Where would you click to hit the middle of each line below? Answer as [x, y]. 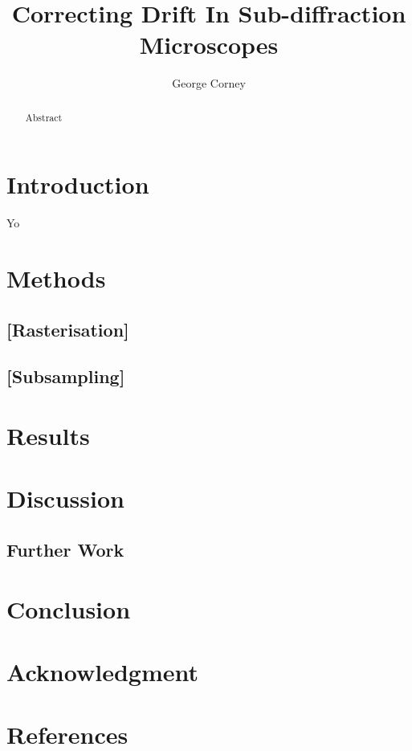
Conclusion [69, 608]
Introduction [78, 184]
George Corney [209, 83]
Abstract [44, 117]
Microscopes [209, 45]
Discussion [65, 498]
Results [48, 436]
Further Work [65, 549]
